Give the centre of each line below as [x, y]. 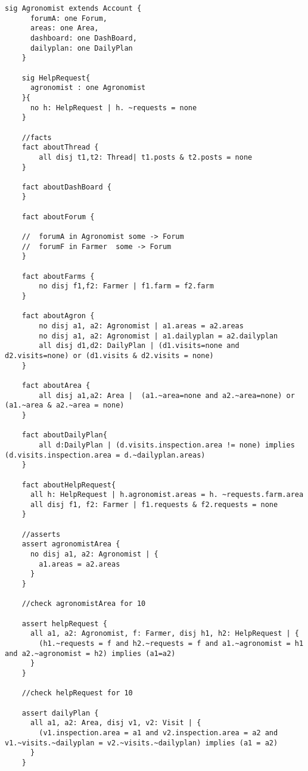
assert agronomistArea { [71, 544]
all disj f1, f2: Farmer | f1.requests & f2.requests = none [154, 504]
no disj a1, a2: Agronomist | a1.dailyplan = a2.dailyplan [158, 336]
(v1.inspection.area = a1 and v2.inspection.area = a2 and [158, 733]
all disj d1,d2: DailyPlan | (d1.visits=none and [139, 346]
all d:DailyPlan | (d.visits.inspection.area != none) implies [167, 445]
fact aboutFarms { [58, 276]
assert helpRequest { [64, 624]
